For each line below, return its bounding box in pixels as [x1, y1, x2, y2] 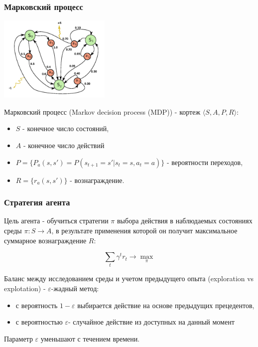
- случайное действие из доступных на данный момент [68, 317, 235, 327]
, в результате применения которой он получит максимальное [51, 225, 238, 235]
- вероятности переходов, [166, 157, 243, 167]
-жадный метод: [51, 283, 99, 294]
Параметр [4, 333, 33, 344]
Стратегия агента [4, 196, 70, 208]
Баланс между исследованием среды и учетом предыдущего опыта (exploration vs [4, 273, 254, 284]
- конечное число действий [23, 140, 105, 150]
